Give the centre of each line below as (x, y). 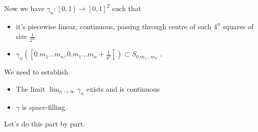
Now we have (24, 8)
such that (127, 8)
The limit (30, 88)
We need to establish (36, 72)
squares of (238, 26)
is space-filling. (45, 107)
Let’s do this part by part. (45, 124)
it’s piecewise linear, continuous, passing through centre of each (114, 26)
